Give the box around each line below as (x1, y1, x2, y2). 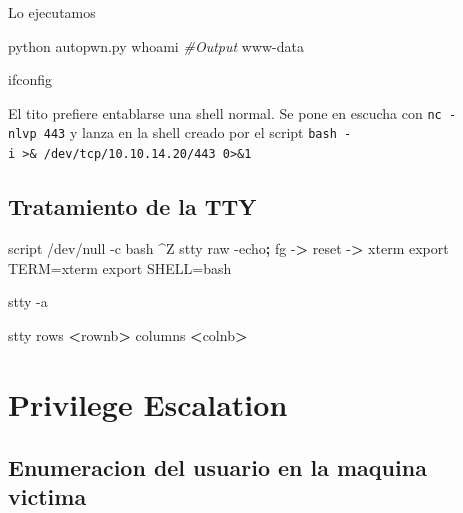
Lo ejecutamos (8, 2, 96, 22)
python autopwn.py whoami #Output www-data (8, 35, 305, 56)
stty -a (8, 291, 48, 312)
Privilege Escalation (8, 383, 288, 424)
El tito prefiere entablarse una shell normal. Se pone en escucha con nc (8, 102, 442, 123)
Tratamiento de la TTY (8, 191, 257, 222)
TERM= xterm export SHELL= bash (8, 257, 232, 278)
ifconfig (8, 69, 52, 90)
